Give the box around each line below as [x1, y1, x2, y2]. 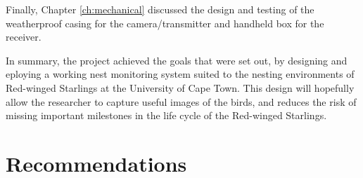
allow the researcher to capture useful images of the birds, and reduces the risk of [6, 94, 357, 109]
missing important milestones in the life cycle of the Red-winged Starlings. [6, 108, 327, 123]
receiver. [6, 29, 42, 44]
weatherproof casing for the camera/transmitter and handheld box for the [6, 15, 324, 30]
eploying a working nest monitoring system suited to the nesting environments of [6, 67, 355, 81]
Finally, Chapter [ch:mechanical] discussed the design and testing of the [6, 2, 314, 16]
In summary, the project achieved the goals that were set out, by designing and [6, 53, 348, 67]
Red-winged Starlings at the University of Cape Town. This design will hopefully [6, 80, 355, 95]
